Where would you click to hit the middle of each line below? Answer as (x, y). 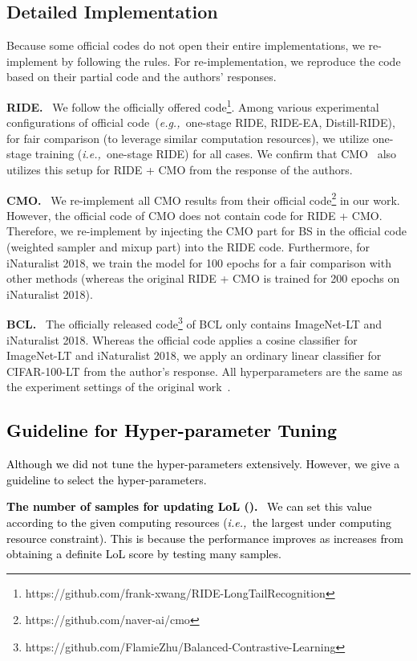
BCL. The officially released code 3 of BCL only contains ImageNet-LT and (194, 323)
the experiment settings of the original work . (119, 387)
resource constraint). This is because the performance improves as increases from (205, 538)
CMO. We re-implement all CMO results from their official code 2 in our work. (203, 198)
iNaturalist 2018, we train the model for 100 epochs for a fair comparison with (199, 262)
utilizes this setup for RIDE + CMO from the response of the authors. (180, 170)
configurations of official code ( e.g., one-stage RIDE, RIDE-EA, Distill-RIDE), (201, 122)
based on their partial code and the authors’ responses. (142, 77)
